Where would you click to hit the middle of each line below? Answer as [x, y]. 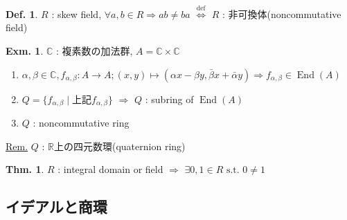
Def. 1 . [22, 13]
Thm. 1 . [25, 169]
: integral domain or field [110, 169]
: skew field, [77, 13]
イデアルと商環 [56, 207]
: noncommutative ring [81, 123]
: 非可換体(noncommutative [282, 13]
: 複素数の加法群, [94, 50]
